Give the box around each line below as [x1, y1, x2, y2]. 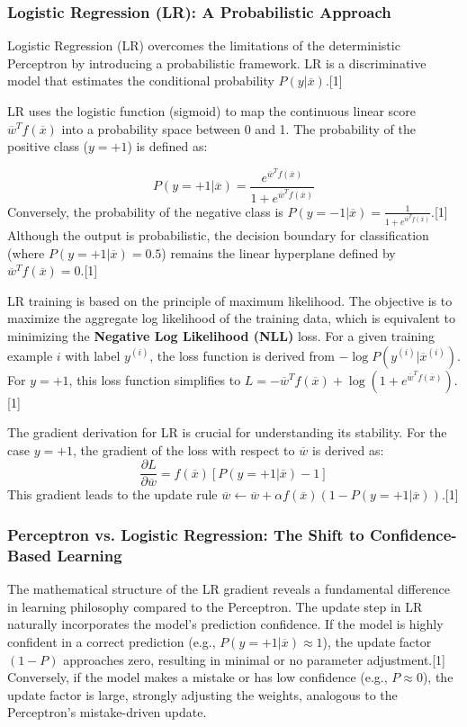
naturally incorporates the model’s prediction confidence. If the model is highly [7, 615, 444, 633]
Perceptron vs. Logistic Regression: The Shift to [7, 523, 364, 545]
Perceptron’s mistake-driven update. [7, 703, 207, 722]
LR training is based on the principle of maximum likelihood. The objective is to [7, 291, 453, 310]
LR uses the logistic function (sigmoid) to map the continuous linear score [7, 102, 416, 120]
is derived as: [311, 440, 384, 459]
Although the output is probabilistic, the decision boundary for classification [7, 226, 429, 245]
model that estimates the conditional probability [7, 71, 274, 90]
